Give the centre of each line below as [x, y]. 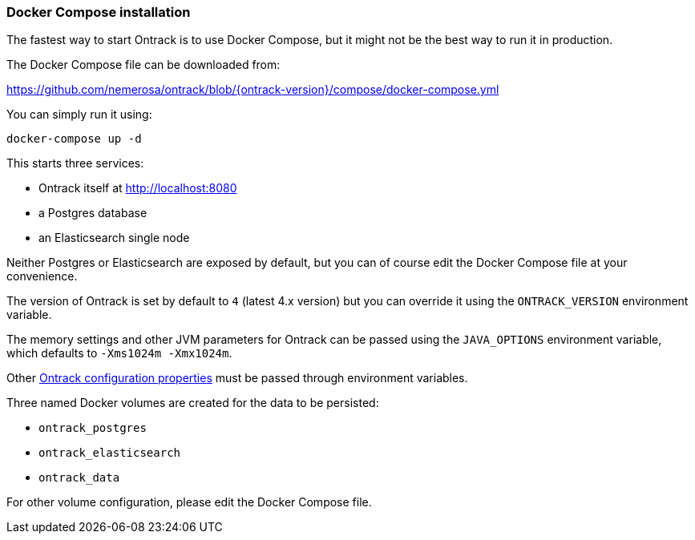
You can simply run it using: [79, 115]
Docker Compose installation [99, 12]
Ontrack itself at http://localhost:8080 [138, 188]
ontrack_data [79, 478]
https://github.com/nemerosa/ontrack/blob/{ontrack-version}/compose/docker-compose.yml [253, 90]
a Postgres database [93, 213]
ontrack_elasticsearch [110, 453]
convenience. [42, 276]
